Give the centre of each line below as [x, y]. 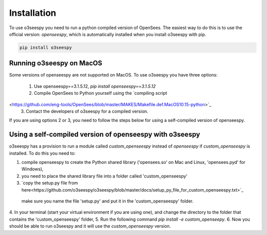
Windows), [33, 169]
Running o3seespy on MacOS [56, 63]
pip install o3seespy [46, 47]
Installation [33, 13]
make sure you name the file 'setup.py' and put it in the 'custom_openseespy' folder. [108, 201]
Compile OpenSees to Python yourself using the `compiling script [101, 93]
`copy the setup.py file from [50, 183]
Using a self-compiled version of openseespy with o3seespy [105, 135]
